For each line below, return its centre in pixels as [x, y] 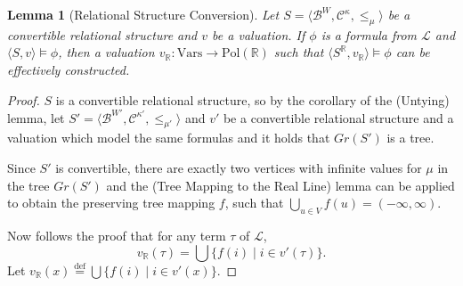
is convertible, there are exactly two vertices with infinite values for [239, 168]
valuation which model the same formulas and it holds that [169, 138]
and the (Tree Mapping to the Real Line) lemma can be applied [280, 185]
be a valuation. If [259, 34]
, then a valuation [106, 52]
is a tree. [410, 138]
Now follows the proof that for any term [117, 236]
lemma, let [36, 117]
